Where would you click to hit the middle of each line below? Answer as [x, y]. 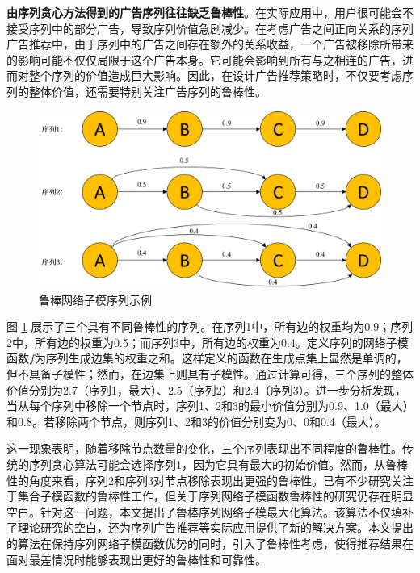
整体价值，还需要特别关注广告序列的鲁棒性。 [147, 91]
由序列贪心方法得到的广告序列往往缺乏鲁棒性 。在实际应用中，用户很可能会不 [210, 12]
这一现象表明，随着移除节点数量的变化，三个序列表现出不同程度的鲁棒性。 [204, 448]
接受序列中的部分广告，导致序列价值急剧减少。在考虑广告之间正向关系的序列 [210, 28]
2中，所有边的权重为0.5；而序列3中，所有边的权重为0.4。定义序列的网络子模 [208, 342]
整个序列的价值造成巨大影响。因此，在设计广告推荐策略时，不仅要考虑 [215, 75]
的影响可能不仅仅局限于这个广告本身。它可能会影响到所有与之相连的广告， [204, 59]
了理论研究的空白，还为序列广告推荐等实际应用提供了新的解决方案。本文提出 [210, 527]
